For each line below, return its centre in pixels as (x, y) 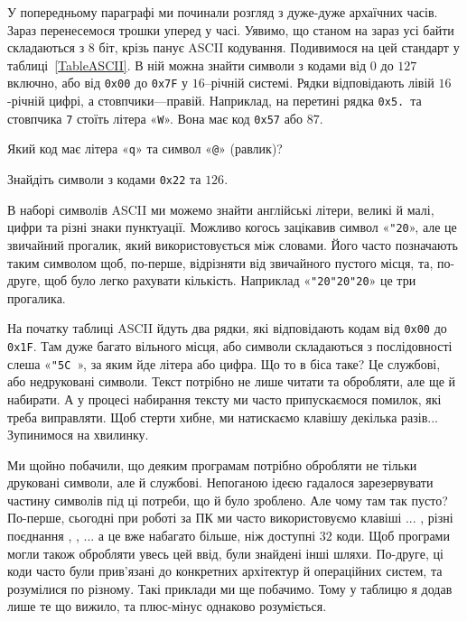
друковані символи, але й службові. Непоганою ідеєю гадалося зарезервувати (220, 482)
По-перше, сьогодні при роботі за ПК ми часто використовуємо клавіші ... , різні (230, 518)
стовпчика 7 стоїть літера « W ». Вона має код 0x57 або (155, 118)
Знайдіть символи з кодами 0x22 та (104, 179)
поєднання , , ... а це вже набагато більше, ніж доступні (162, 536)
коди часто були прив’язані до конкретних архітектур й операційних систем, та (225, 571)
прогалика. (37, 297)
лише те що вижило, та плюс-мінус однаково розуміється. (167, 606)
